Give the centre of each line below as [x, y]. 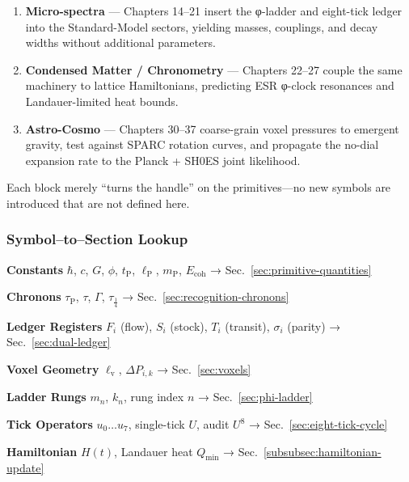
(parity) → [314, 326]
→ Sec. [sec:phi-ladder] [255, 397]
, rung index [154, 397]
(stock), [189, 326]
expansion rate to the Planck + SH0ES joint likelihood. [163, 160]
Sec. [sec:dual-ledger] [59, 342]
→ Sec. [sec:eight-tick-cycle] [318, 424]
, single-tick [156, 424]
